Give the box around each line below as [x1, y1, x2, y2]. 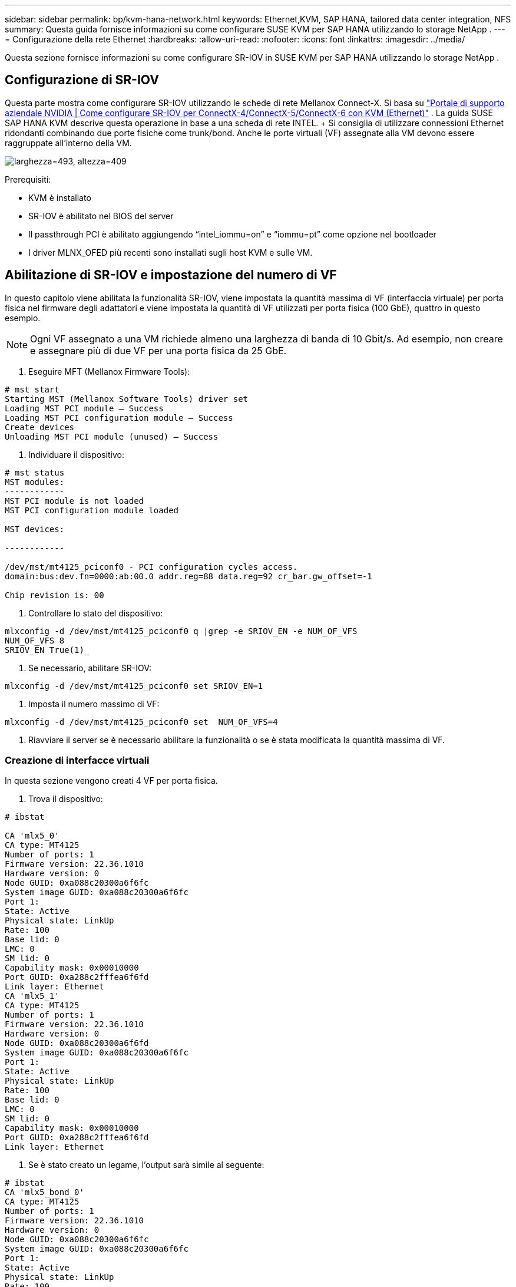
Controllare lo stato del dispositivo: [28, 608, 163, 618]
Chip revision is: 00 [5, 590, 104, 600]
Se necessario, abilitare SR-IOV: [28, 662, 151, 673]
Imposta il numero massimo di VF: [28, 698, 160, 709]
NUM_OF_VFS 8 [5, 635, 65, 645]
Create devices [5, 422, 75, 432]
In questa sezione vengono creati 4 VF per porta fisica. [5, 775, 218, 786]
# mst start [5, 384, 59, 394]
